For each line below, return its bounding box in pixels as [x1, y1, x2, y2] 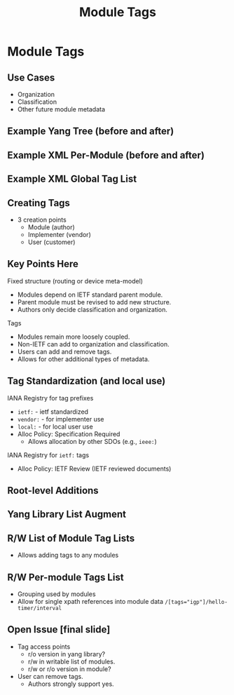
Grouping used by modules [17, 590, 96, 598]
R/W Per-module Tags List [7, 571, 124, 583]
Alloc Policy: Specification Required [17, 429, 121, 438]
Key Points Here [7, 258, 79, 270]
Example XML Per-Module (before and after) [7, 149, 205, 161]
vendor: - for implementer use [17, 414, 104, 423]
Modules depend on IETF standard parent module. [17, 290, 163, 299]
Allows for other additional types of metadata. [17, 355, 150, 363]
